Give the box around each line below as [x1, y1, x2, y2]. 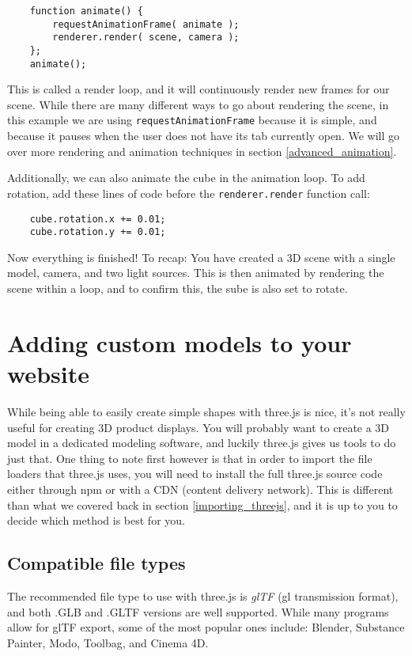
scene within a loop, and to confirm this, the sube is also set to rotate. [7, 280, 348, 297]
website [7, 358, 89, 390]
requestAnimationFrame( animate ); [52, 18, 240, 30]
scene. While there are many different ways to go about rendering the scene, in [7, 96, 389, 112]
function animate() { [29, 6, 143, 17]
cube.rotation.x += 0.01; [29, 213, 166, 225]
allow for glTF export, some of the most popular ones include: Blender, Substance [7, 619, 405, 635]
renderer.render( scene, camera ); [52, 32, 240, 44]
